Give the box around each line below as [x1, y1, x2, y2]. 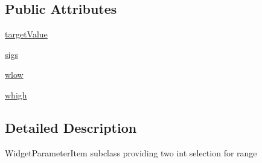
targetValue [5, 28, 48, 40]
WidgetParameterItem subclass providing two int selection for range [5, 146, 257, 159]
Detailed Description [5, 118, 137, 136]
